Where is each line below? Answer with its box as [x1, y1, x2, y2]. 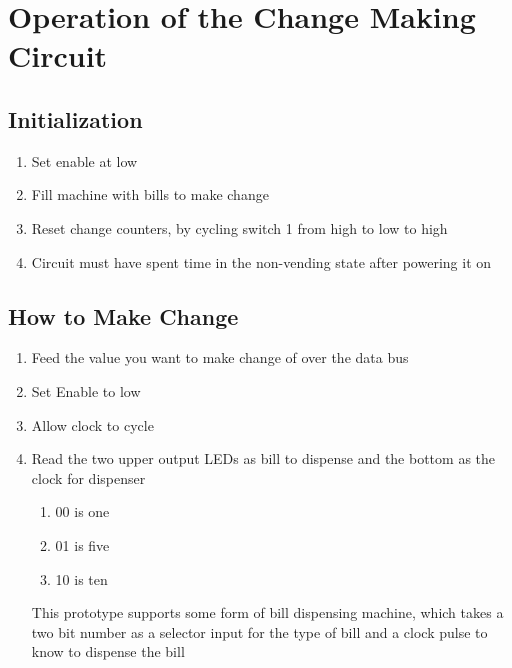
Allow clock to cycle [31, 414, 154, 435]
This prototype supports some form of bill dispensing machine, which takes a [31, 602, 504, 623]
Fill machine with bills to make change [31, 184, 269, 205]
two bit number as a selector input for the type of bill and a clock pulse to [31, 621, 488, 642]
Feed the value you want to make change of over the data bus [31, 347, 409, 368]
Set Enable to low [31, 380, 141, 401]
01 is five [55, 534, 110, 555]
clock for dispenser [31, 467, 146, 488]
